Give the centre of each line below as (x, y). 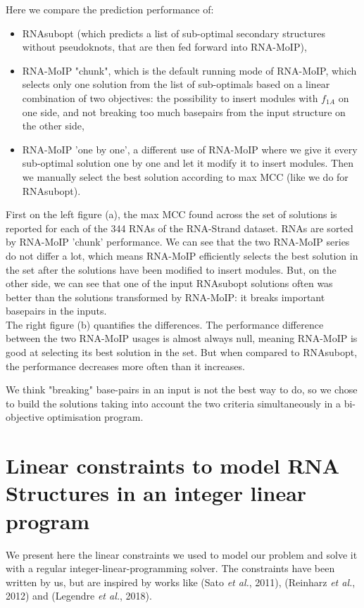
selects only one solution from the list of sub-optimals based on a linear (176, 84)
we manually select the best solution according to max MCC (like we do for (185, 176)
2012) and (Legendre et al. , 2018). (79, 596)
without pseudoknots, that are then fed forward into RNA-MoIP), (164, 47)
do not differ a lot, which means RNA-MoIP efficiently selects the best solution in (182, 255)
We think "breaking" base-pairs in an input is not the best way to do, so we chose (182, 389)
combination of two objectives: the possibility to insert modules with (170, 97)
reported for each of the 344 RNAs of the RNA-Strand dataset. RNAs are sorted (180, 228)
